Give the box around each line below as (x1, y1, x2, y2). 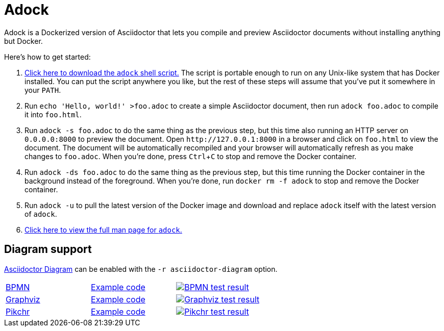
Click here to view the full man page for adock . (24, 225, 182, 234)
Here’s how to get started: (4, 52, 91, 61)
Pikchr (6, 306, 30, 317)
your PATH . (24, 85, 61, 94)
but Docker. (4, 36, 43, 45)
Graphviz (6, 294, 40, 304)
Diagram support (4, 243, 92, 256)
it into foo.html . (24, 110, 82, 119)
